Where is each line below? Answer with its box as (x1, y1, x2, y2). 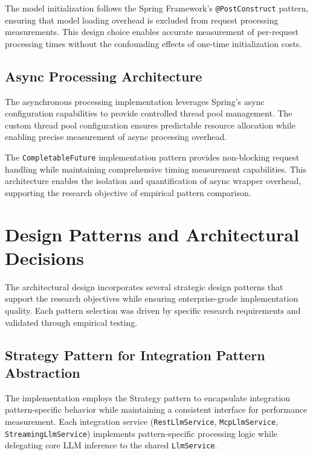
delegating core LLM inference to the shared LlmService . (5, 439, 218, 451)
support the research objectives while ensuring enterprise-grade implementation (5, 292, 298, 305)
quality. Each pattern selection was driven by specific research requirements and (5, 304, 301, 316)
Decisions (5, 245, 85, 270)
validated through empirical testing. (5, 316, 138, 328)
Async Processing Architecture (5, 66, 202, 85)
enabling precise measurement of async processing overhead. (5, 130, 227, 143)
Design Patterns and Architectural (5, 221, 299, 246)
